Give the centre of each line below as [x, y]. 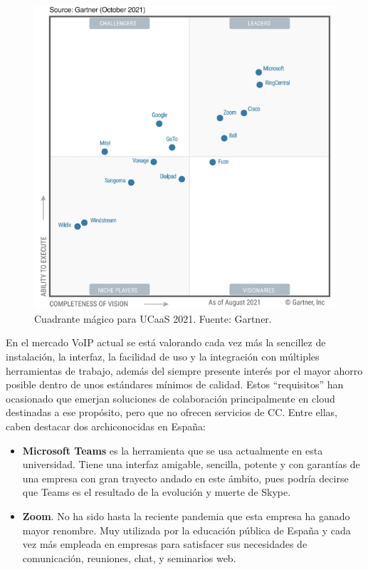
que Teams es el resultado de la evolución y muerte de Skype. [157, 492]
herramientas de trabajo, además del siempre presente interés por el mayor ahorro [184, 370]
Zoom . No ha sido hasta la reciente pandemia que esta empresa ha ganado [186, 515]
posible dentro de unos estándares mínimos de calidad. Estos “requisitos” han [175, 384]
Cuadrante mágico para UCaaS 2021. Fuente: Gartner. [153, 318]
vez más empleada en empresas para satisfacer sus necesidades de [165, 544]
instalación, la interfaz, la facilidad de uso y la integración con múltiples [163, 357]
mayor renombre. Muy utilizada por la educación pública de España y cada [186, 530]
